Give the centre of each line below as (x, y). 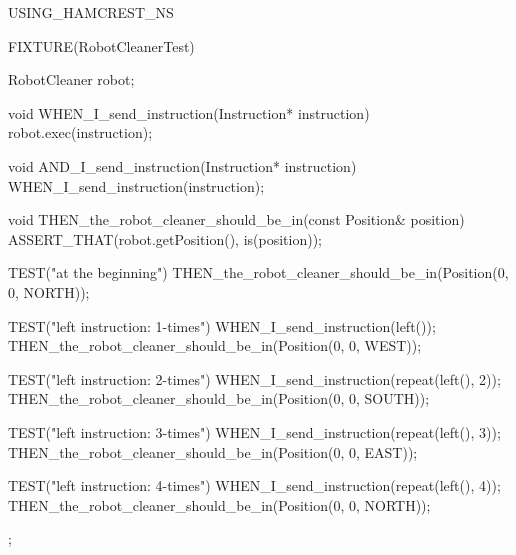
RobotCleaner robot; (71, 79)
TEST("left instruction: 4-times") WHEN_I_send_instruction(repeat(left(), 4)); (254, 485)
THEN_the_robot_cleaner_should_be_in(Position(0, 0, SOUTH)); (219, 398)
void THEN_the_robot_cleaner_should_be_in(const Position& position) (236, 219)
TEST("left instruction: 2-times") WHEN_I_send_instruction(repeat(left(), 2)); (254, 378)
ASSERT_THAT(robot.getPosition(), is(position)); (165, 238)
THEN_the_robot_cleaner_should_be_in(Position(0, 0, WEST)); (215, 345)
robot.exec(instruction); (80, 132)
